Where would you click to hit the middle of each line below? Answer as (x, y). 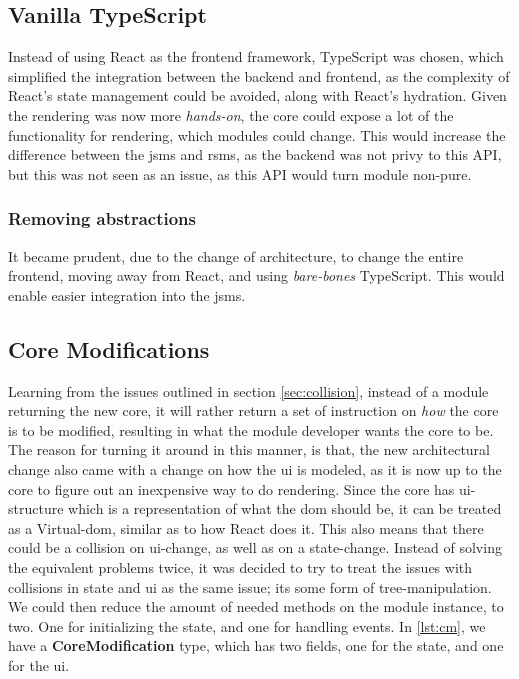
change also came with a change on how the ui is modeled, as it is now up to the (255, 468)
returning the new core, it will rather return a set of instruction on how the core (253, 410)
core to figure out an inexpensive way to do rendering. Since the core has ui (239, 488)
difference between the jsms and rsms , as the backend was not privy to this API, (255, 154)
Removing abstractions (102, 218)
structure (36, 508)
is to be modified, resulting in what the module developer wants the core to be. (251, 429)
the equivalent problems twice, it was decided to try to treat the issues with (240, 566)
